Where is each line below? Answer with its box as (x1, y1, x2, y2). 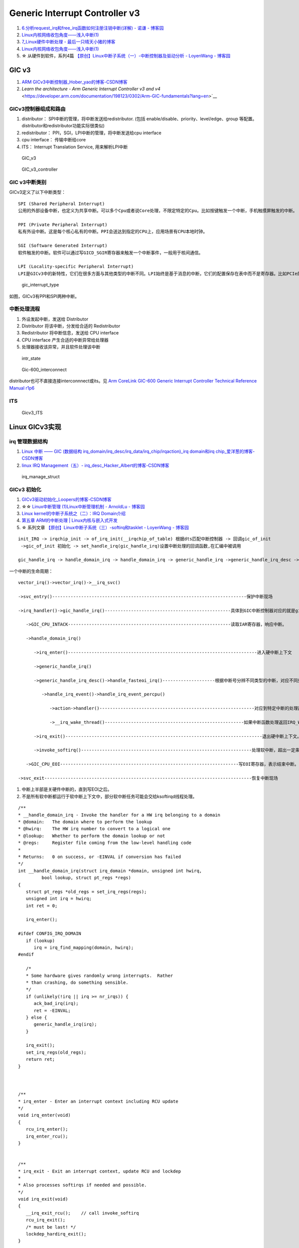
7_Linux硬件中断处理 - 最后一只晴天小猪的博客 (21, 39, 116, 45)
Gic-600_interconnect (21, 366, 67, 372)
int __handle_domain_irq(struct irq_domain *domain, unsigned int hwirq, (18, 868, 202, 874)
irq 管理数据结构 (9, 438, 48, 445)
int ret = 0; (25, 903, 58, 909)
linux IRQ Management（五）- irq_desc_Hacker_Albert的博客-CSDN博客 (21, 462, 169, 468)
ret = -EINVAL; (33, 1007, 71, 1013)
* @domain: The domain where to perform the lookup (18, 819, 152, 825)
